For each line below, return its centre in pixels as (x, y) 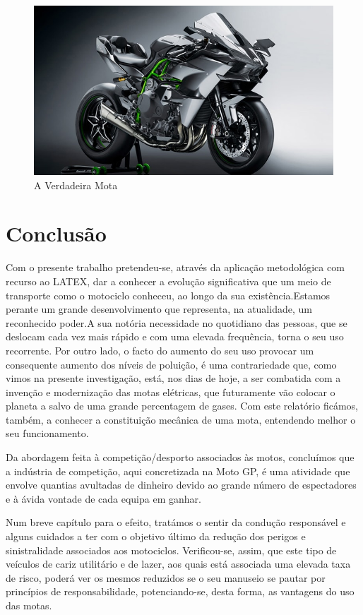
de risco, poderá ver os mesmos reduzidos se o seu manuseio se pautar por (166, 577)
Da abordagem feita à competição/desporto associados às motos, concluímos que (180, 457)
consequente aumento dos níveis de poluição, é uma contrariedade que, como (171, 364)
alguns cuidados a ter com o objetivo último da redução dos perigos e (156, 536)
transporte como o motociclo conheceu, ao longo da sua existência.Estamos (168, 295)
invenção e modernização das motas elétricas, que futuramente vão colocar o (171, 392)
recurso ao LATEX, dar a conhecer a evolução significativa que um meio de (168, 281)
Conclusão (56, 233)
